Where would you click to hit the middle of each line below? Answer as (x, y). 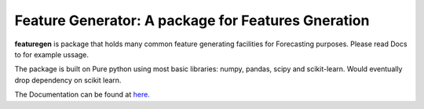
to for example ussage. (52, 54)
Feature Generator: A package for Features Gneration (192, 20)
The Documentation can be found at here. (82, 95)
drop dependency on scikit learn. (68, 80)
